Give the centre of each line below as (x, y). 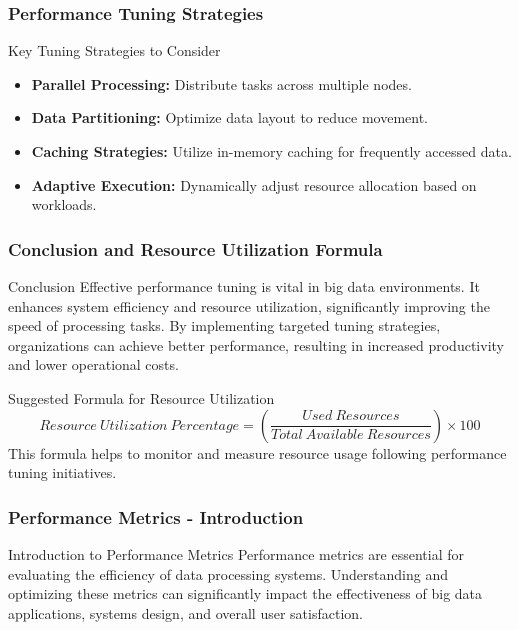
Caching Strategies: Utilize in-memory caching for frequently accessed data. (271, 151)
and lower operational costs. (93, 364)
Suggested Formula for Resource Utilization (141, 397)
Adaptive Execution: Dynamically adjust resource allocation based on (254, 184)
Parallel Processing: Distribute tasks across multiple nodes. (221, 83)
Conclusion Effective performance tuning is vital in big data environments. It (244, 286)
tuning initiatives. (62, 472)
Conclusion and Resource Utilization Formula (195, 248)
